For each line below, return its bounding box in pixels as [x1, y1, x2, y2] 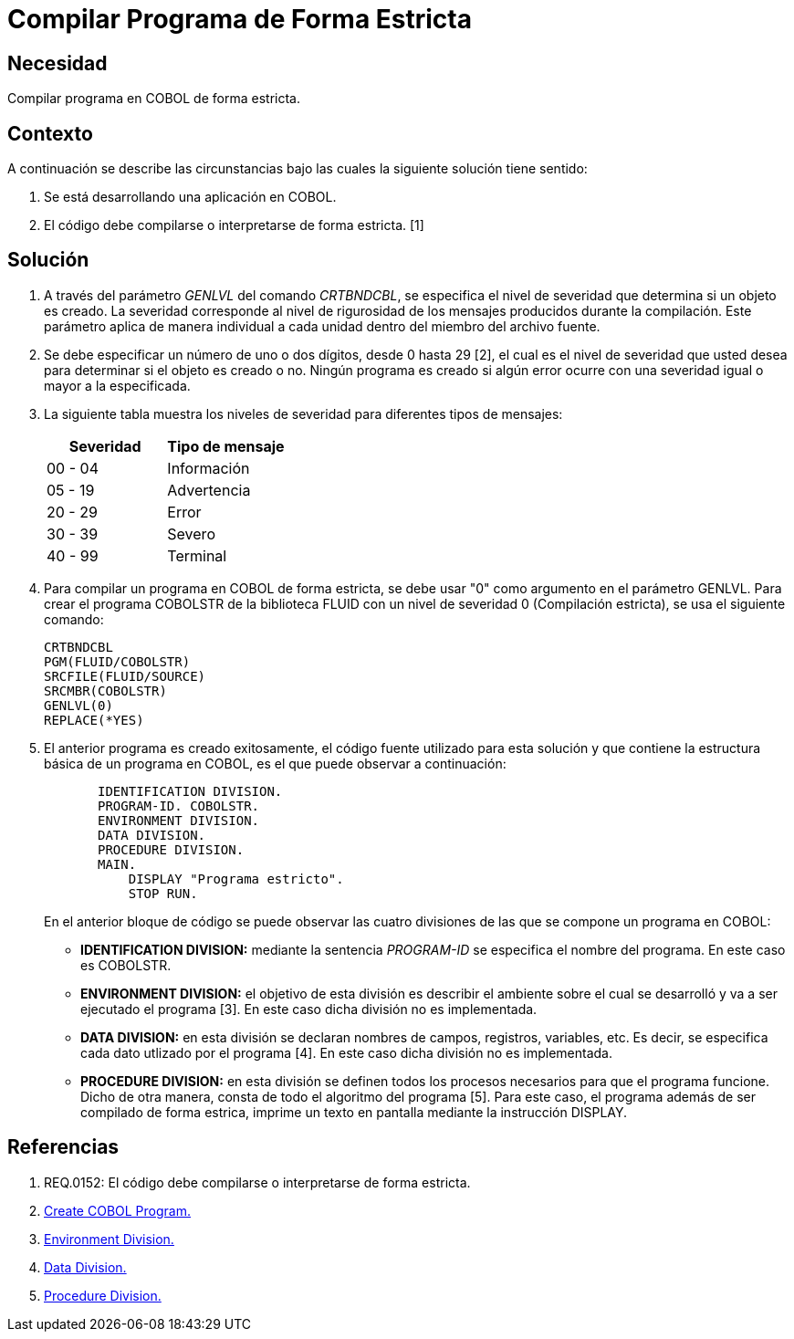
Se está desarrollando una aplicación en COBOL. [44, 189, 337, 205]
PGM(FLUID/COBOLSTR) [44, 654, 191, 669]
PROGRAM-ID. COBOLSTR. [98, 798, 260, 813]
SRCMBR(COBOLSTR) [44, 683, 167, 698]
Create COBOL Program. [44, 1202, 192, 1219]
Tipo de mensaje [167, 436, 285, 455]
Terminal [167, 546, 227, 565]
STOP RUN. [128, 885, 198, 901]
